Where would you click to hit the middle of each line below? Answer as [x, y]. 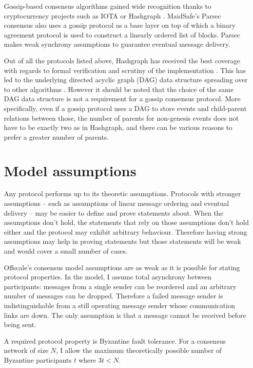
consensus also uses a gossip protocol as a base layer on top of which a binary [120, 25]
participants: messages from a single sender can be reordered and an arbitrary [120, 286]
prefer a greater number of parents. [56, 137]
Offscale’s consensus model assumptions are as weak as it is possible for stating [122, 267]
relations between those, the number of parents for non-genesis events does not [121, 118]
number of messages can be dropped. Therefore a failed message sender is [114, 296]
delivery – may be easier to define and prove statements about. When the [114, 212]
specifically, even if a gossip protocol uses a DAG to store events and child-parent [125, 108]
